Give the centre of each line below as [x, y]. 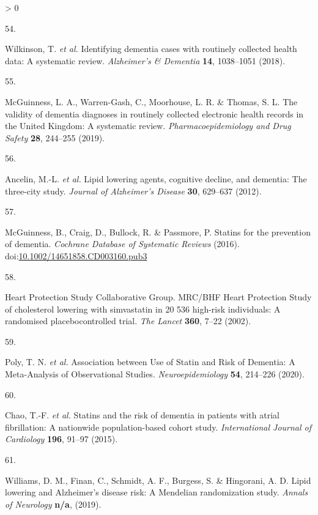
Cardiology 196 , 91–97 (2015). [61, 439]
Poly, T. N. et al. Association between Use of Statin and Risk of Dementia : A [150, 362]
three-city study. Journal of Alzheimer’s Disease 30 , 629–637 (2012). [133, 191]
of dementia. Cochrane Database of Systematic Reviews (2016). [122, 244]
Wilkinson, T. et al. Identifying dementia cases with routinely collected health [151, 49]
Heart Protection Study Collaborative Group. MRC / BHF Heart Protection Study [158, 297]
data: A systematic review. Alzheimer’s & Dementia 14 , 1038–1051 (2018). [145, 60]
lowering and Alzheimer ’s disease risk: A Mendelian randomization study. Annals [157, 492]
